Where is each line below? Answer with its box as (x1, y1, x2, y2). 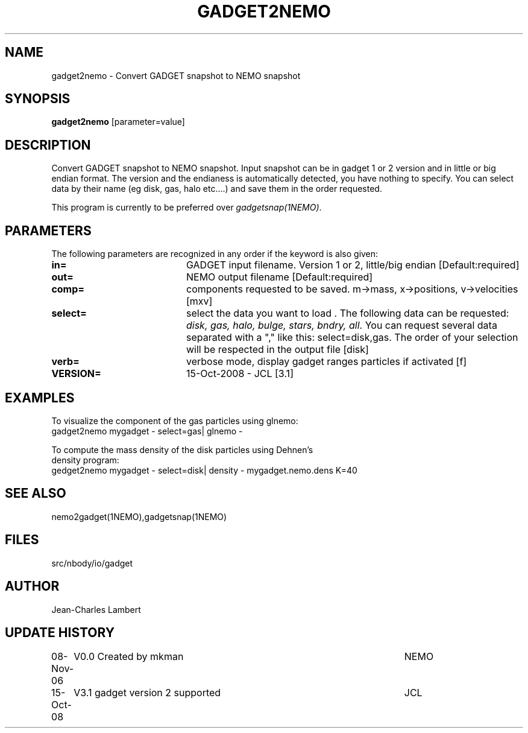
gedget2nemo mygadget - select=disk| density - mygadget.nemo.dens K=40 (51, 465, 357, 475)
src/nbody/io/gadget (51, 557, 133, 568)
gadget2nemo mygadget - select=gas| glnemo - (51, 425, 243, 436)
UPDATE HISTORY (5, 624, 115, 640)
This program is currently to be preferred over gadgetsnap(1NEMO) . (51, 202, 322, 213)
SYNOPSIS (5, 91, 71, 107)
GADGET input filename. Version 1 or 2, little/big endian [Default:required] (186, 259, 520, 271)
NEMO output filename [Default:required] (186, 271, 373, 284)
